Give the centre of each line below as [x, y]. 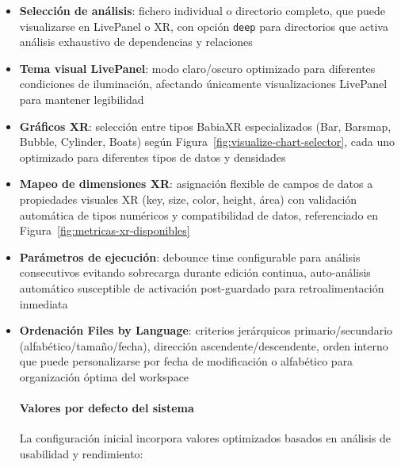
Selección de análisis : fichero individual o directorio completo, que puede [202, 10]
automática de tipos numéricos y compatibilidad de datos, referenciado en [199, 214]
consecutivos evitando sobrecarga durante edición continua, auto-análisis [195, 272]
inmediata [44, 303]
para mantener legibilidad [82, 100]
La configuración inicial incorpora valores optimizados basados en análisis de [205, 438]
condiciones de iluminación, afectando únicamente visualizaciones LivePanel [203, 84]
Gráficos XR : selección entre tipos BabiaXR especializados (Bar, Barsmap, [205, 126]
